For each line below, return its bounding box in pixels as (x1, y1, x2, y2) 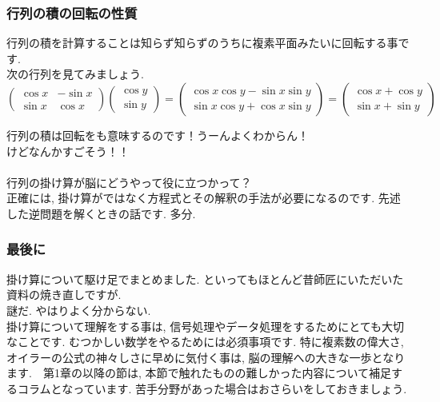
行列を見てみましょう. (28, 66, 144, 82)
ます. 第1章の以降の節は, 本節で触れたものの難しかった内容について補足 (6, 364, 392, 381)
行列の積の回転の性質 (6, 2, 138, 22)
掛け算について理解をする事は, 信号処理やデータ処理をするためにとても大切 (6, 317, 405, 334)
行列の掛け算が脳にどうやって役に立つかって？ (6, 173, 252, 190)
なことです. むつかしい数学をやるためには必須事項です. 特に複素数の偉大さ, (6, 333, 404, 350)
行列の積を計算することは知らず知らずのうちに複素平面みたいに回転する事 (6, 34, 398, 51)
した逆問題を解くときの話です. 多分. (6, 205, 196, 221)
